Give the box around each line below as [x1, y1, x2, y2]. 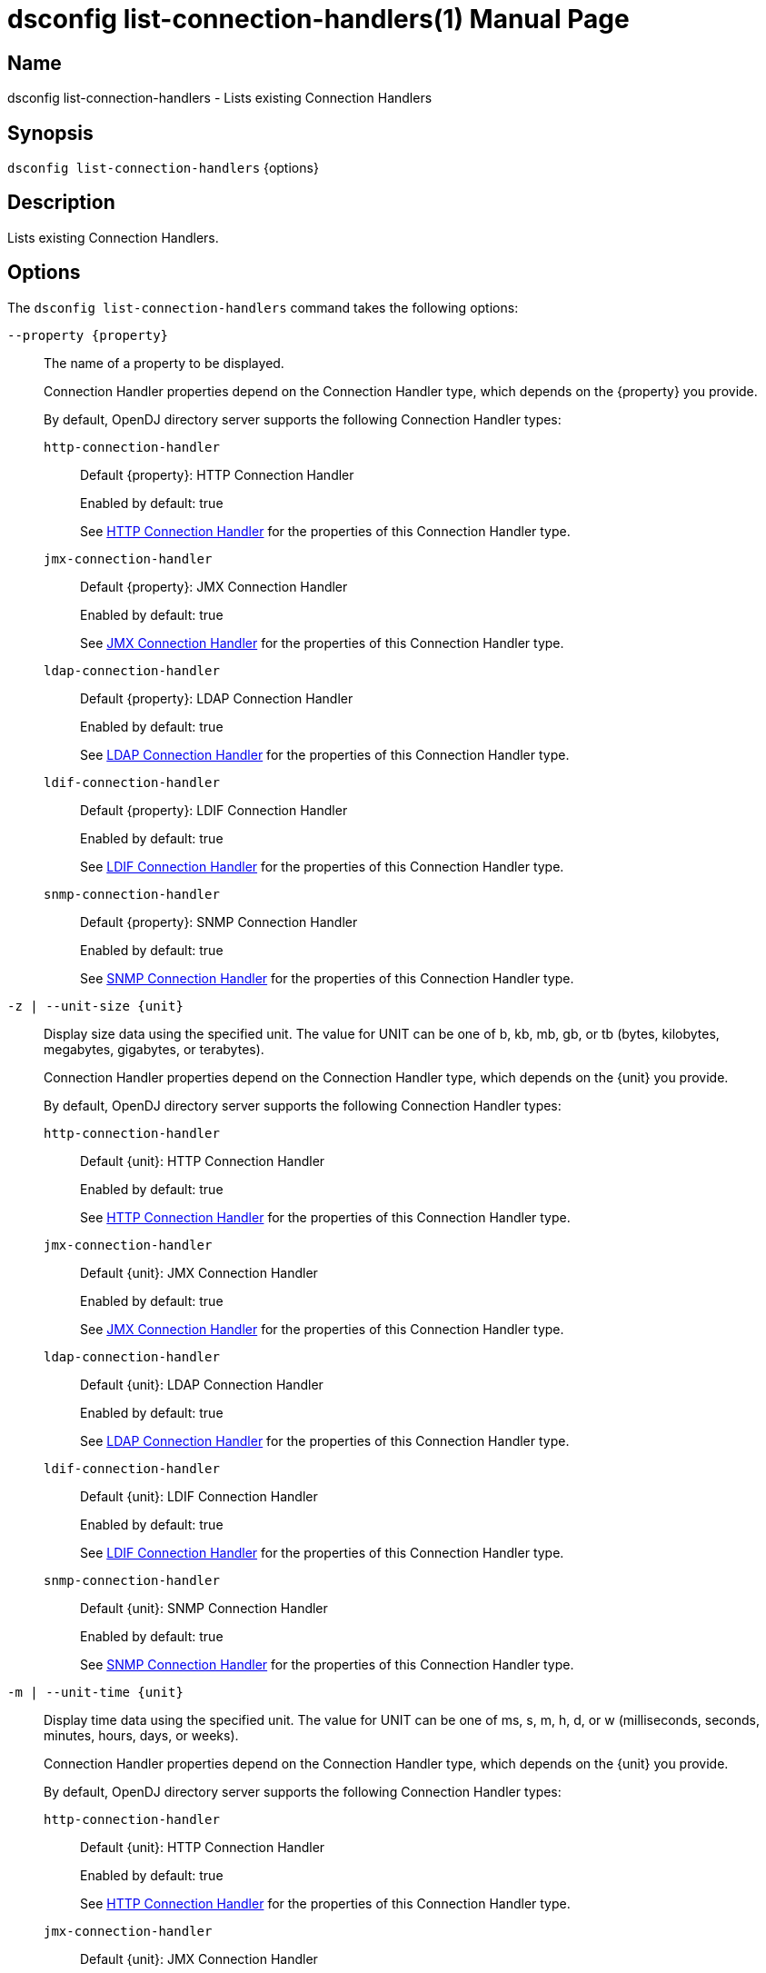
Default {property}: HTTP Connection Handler [80, 466, 354, 483]
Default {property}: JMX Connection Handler [80, 578, 348, 594]
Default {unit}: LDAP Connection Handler [80, 1376, 323, 1392]
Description [7, 191, 115, 214]
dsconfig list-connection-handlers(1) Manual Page [7, 4, 630, 35]
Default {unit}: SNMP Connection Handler [80, 1599, 328, 1616]
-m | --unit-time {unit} [7, 1684, 184, 1699]
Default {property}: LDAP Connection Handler [80, 690, 353, 706]
